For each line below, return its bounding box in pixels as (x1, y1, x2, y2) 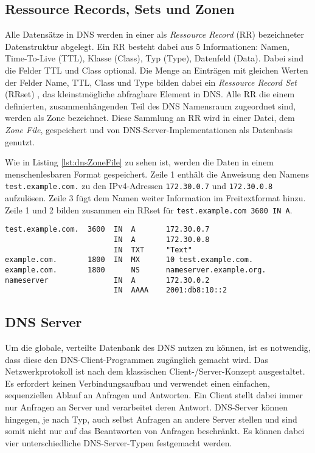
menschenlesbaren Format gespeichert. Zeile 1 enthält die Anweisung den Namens (5, 167, 309, 180)
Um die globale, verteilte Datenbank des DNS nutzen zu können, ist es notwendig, (5, 341, 311, 354)
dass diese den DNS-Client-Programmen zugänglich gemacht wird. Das (5, 353, 269, 365)
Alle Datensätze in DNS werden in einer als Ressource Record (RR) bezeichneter (5, 28, 305, 41)
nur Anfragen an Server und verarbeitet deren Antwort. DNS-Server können (5, 401, 288, 413)
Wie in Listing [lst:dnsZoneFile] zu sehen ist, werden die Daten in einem (5, 156, 274, 168)
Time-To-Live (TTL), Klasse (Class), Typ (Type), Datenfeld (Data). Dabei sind (5, 52, 303, 64)
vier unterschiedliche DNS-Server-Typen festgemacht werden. (5, 436, 232, 449)
